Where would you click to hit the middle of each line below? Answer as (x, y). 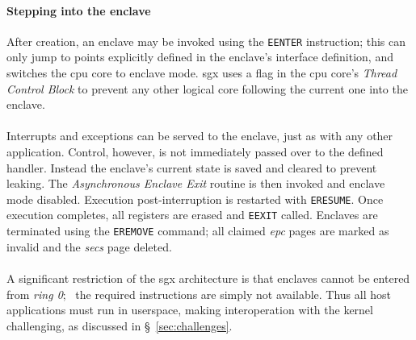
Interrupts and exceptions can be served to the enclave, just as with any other (200, 136)
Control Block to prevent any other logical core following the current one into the (207, 88)
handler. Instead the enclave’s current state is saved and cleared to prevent (192, 167)
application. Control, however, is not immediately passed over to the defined (195, 152)
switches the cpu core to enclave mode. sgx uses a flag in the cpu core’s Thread (202, 73)
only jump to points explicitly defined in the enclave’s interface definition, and (200, 57)
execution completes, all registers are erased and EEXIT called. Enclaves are (192, 215)
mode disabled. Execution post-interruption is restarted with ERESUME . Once (195, 199)
